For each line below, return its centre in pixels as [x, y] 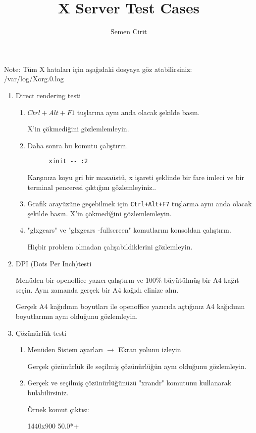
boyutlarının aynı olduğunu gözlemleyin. [77, 316]
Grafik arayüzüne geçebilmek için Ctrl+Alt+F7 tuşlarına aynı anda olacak [140, 204]
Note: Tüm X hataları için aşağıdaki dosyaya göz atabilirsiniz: [98, 69]
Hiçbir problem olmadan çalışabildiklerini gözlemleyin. [110, 246]
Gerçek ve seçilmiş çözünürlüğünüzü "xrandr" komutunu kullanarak [129, 383]
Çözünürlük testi [41, 333]
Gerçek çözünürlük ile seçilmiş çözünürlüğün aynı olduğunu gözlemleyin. [137, 366]
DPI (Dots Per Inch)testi [53, 263]
